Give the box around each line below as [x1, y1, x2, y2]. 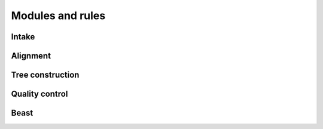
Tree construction [11, 70, 80, 80]
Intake [11, 32, 35, 42]
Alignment [11, 51, 51, 61]
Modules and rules [11, 9, 106, 22]
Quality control [11, 89, 68, 99]
